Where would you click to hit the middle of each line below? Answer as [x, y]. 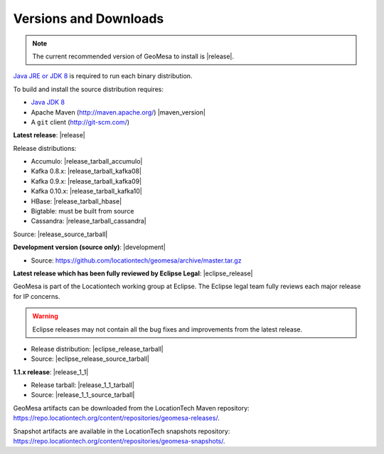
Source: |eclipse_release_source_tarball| [90, 359]
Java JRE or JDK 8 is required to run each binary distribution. [103, 76]
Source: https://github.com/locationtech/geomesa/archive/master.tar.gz [136, 260]
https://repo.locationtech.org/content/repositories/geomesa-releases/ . [116, 418]
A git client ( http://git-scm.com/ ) [80, 122]
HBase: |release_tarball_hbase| [76, 201]
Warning [45, 316]
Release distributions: [45, 148]
